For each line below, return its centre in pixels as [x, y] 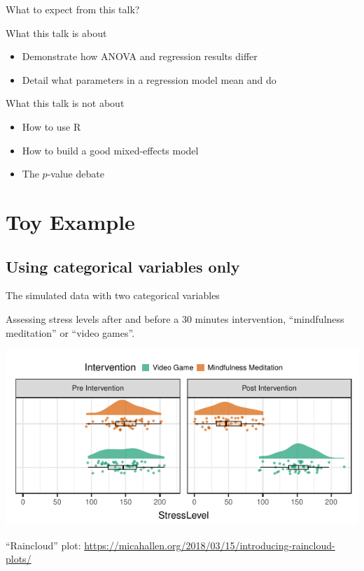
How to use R [51, 126]
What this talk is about [56, 32]
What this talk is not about [65, 103]
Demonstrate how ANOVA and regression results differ [140, 56]
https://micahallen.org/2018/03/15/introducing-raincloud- [210, 545]
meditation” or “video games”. [70, 332]
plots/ [19, 559]
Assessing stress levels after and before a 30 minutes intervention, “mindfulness [175, 318]
